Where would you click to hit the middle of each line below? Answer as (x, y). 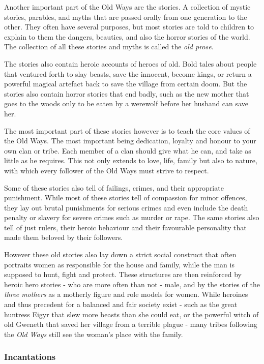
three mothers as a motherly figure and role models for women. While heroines (126, 294)
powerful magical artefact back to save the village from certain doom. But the (126, 84)
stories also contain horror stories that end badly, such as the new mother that (127, 93)
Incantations (30, 357)
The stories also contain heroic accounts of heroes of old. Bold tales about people (130, 63)
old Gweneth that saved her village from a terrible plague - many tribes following (131, 324)
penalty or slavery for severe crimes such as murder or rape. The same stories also (132, 217)
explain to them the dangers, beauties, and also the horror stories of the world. (127, 36)
